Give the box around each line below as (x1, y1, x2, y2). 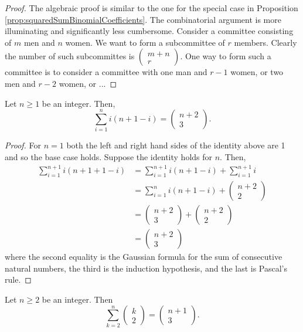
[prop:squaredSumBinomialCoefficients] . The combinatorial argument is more (5, 13, 281, 25)
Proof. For (5, 139, 42, 151)
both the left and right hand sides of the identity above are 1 (66, 139, 285, 151)
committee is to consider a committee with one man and (5, 66, 207, 78)
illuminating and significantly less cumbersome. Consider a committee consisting (5, 25, 294, 37)
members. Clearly (234, 36, 297, 48)
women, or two (230, 66, 284, 78)
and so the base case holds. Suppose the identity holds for (5, 151, 213, 163)
